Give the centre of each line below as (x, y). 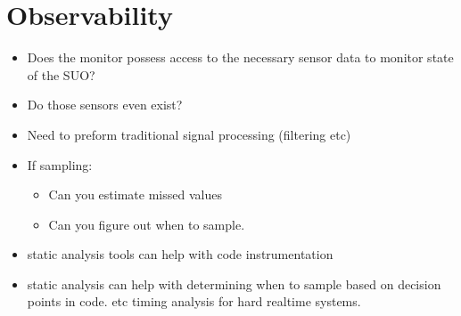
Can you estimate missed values (135, 194)
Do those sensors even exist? (105, 105)
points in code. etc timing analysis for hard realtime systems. (194, 301)
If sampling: (60, 164)
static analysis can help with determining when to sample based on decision (234, 284)
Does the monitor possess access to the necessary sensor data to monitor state (240, 57)
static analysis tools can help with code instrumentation (180, 254)
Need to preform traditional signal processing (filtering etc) (189, 134)
